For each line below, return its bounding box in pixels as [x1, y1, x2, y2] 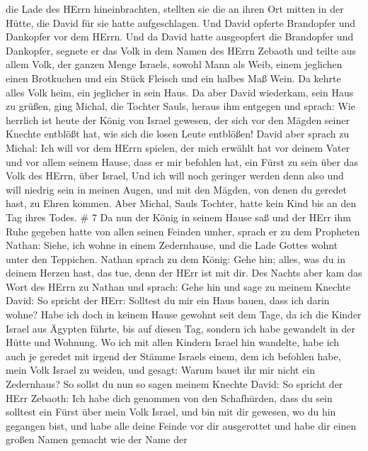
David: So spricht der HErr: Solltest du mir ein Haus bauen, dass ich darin [6, 293, 330, 308]
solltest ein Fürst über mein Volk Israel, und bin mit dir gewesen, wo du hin [6, 404, 336, 419]
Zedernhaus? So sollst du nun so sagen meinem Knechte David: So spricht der [6, 377, 343, 391]
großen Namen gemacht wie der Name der [6, 432, 188, 447]
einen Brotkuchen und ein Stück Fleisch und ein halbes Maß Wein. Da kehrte [6, 70, 341, 85]
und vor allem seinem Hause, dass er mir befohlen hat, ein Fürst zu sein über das [6, 154, 359, 169]
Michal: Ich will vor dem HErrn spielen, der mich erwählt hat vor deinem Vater [6, 140, 350, 155]
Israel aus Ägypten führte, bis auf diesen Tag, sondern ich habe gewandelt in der [6, 321, 356, 335]
